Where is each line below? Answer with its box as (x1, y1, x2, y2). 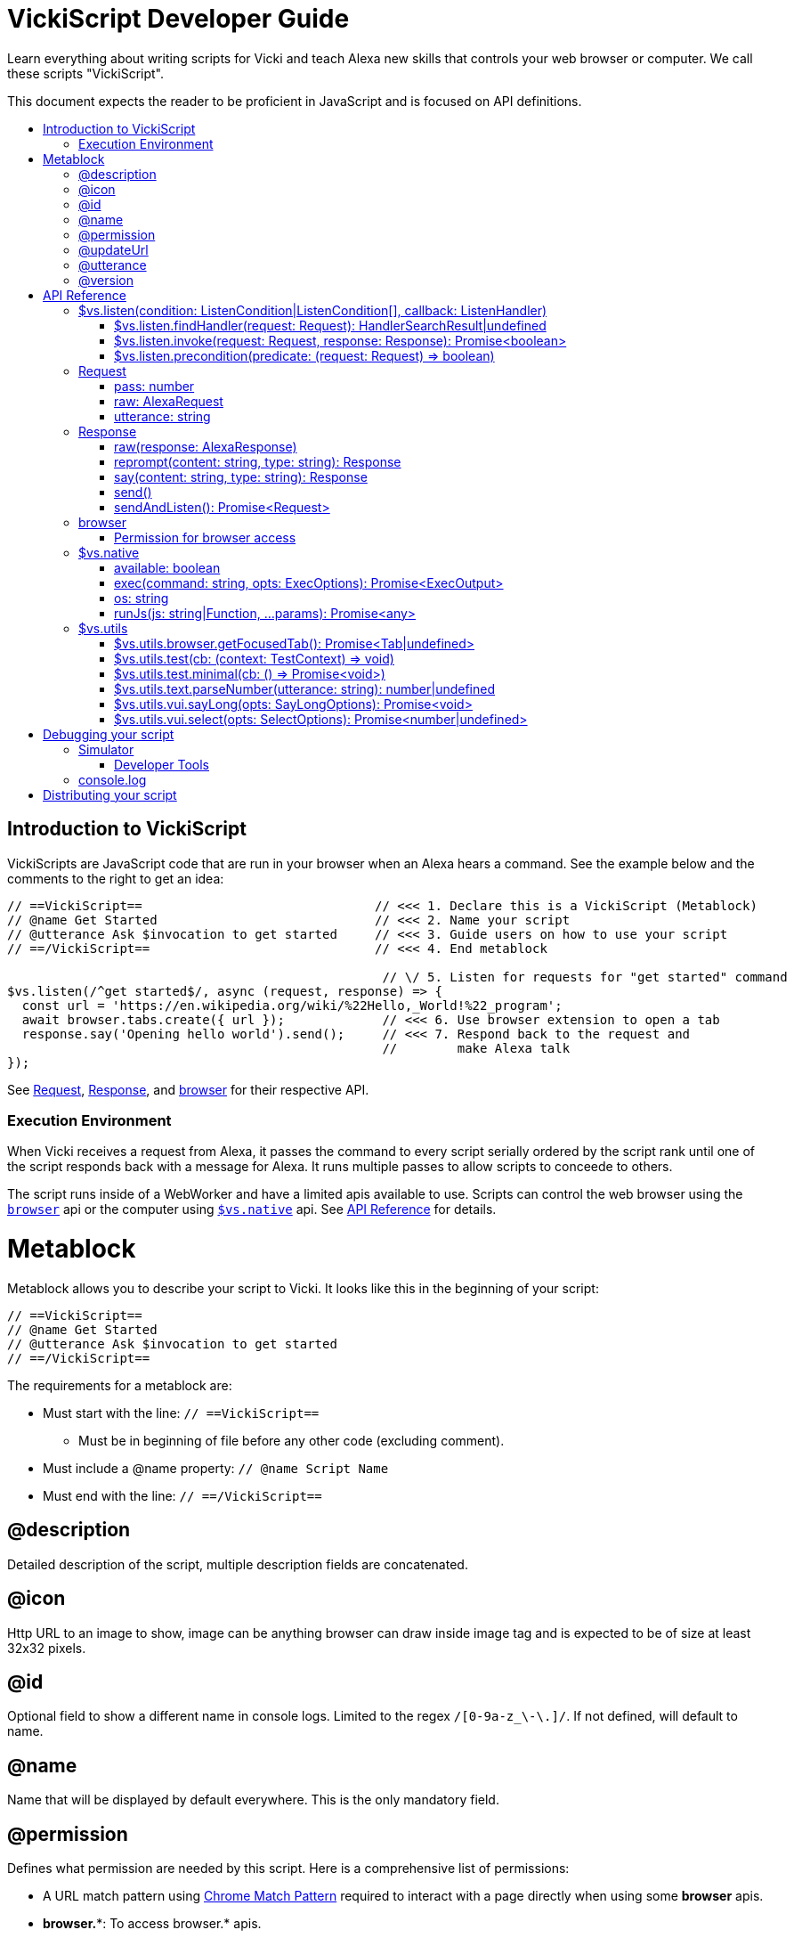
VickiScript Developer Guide (7, 4, 350, 34)
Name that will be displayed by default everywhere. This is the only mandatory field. (7, 1792, 499, 1808)
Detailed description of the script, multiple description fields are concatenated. (7, 1556, 468, 1572)
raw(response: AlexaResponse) (114, 438, 297, 454)
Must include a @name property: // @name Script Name (43, 1460, 389, 1476)
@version (78, 272, 134, 288)
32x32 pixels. (7, 1640, 86, 1656)
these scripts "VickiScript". (7, 65, 165, 81)
